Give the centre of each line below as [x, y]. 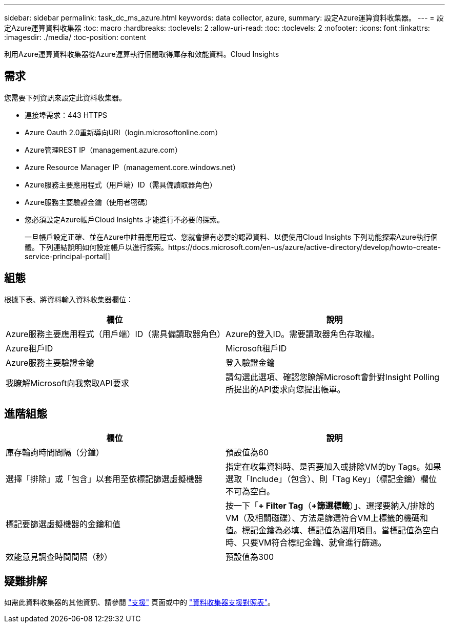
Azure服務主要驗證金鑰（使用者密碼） [88, 202]
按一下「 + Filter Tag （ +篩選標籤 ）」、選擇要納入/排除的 [330, 505]
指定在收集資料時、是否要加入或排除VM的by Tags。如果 [333, 466]
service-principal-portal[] [67, 256]
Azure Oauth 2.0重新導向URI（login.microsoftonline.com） [124, 132]
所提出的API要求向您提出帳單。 [285, 389]
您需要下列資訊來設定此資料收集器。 [65, 97]
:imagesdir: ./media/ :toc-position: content [75, 37]
